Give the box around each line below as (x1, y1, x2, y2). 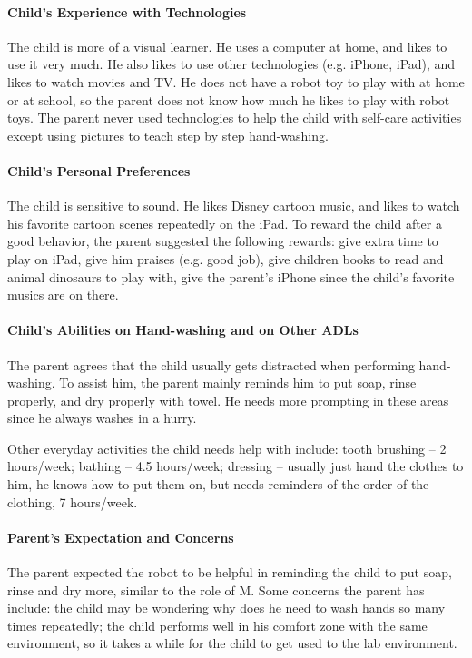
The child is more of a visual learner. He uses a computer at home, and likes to (7, 36, 447, 55)
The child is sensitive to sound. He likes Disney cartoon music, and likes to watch (7, 196, 460, 215)
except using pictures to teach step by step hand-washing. (7, 125, 329, 144)
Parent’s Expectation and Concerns (7, 527, 234, 546)
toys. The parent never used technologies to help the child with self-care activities (7, 108, 462, 127)
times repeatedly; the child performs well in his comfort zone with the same (7, 615, 428, 634)
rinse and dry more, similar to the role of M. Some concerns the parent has (7, 580, 425, 599)
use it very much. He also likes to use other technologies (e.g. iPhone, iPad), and (7, 54, 456, 74)
